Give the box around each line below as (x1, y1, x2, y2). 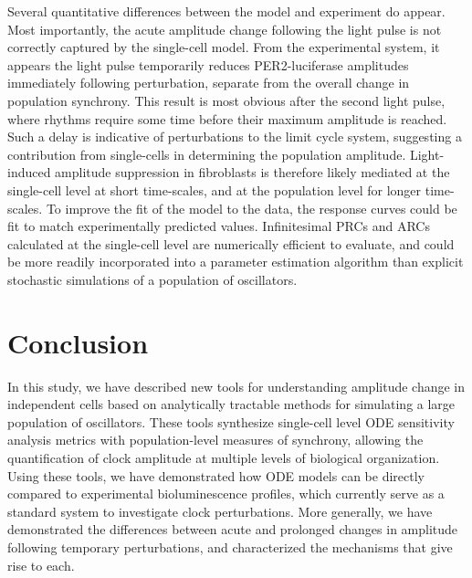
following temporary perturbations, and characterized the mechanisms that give (7, 537, 453, 556)
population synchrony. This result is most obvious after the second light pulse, (7, 90, 446, 110)
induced (7, 163, 51, 182)
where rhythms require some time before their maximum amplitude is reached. (7, 109, 447, 128)
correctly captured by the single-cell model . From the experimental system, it (7, 37, 440, 57)
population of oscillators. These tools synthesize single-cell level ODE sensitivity (7, 412, 455, 431)
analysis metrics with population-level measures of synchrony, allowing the (7, 430, 424, 449)
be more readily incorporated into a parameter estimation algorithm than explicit (7, 252, 464, 271)
